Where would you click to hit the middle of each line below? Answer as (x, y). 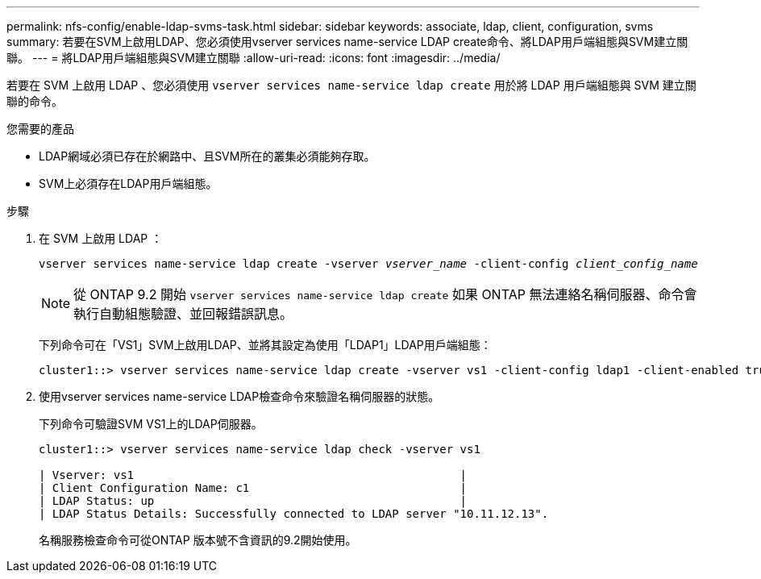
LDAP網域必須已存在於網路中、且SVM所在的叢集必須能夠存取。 (207, 156)
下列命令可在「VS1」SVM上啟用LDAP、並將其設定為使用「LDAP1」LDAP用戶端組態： (265, 345)
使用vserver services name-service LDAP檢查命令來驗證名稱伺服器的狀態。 (239, 396)
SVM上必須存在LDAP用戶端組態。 (128, 183)
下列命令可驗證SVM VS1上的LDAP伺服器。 (151, 424)
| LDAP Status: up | (253, 501)
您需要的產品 (40, 129)
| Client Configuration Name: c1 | (253, 488)
